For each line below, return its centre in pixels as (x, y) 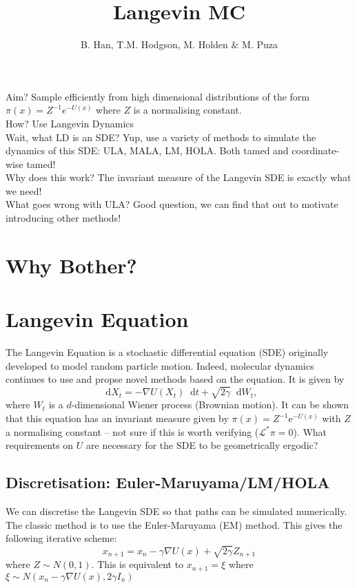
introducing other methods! (63, 218)
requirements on (40, 445)
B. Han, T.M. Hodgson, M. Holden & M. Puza (179, 44)
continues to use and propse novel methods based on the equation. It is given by (175, 379)
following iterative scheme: (61, 538)
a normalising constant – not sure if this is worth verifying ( (132, 431)
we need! (24, 190)
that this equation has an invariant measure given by (117, 418)
